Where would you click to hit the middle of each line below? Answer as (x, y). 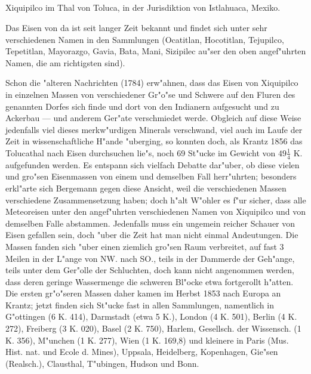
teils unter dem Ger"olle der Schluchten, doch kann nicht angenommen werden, (150, 270)
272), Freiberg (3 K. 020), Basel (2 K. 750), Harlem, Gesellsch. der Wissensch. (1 (153, 328)
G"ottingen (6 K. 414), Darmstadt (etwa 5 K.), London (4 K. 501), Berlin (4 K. (151, 316)
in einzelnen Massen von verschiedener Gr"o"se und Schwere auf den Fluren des (150, 94)
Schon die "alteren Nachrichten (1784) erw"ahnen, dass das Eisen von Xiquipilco (152, 83)
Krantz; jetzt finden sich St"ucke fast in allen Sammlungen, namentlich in (140, 305)
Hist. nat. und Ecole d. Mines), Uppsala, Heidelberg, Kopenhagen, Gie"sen (142, 352)
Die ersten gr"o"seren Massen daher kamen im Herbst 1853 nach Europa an (143, 293)
